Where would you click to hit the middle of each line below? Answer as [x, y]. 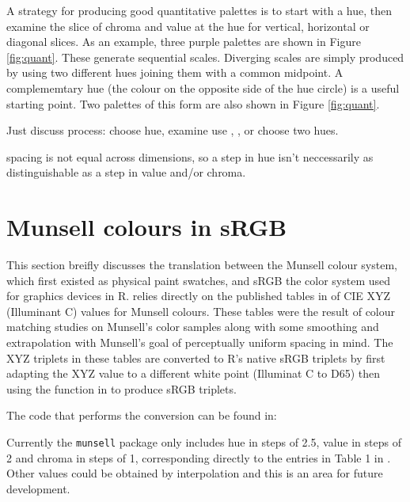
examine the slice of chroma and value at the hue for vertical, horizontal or [188, 26]
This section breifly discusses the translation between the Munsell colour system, [202, 265]
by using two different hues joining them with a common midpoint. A [175, 72]
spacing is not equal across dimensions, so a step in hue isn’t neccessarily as [190, 156]
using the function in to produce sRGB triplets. [121, 388]
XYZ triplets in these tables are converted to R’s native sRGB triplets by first [196, 357]
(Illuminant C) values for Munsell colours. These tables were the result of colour [201, 311]
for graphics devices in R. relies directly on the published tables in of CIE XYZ [199, 296]
